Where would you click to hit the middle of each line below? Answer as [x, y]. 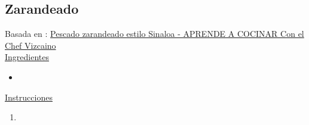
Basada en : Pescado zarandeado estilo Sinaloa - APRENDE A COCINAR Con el [154, 34]
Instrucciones [29, 97]
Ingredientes [27, 57]
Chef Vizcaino [30, 45]
